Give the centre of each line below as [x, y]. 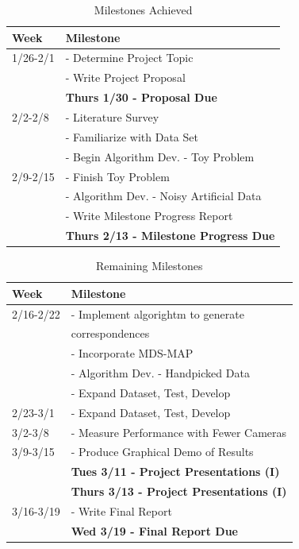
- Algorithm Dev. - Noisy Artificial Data [163, 196]
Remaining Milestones [149, 266]
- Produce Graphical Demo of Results [162, 452]
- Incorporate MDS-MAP [132, 353]
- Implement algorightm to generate [157, 313]
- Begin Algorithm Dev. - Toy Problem [160, 156]
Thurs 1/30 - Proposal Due [141, 97]
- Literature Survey [112, 116]
